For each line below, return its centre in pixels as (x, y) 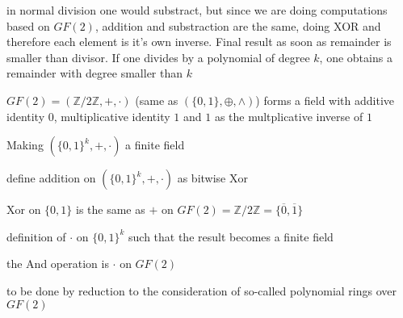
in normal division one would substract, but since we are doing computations (197, 10)
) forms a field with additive (325, 100)
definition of (36, 236)
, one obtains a (356, 57)
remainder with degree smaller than (95, 73)
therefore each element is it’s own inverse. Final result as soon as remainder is (199, 42)
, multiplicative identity (112, 116)
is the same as (111, 209)
